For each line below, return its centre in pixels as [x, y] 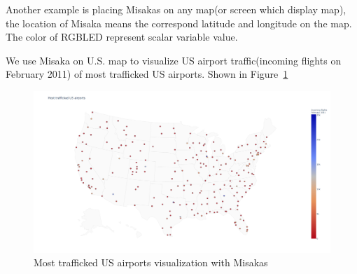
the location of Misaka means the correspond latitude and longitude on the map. [179, 23]
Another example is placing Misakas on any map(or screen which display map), [176, 9]
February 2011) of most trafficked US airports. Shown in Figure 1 [147, 74]
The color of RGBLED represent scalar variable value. [122, 37]
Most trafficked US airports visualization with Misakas [151, 262]
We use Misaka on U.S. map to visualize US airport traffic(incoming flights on [174, 60]
